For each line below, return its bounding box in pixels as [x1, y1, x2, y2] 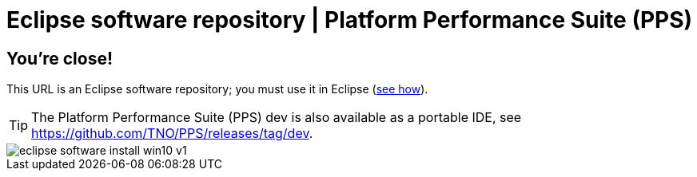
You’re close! [6, 48, 114, 69]
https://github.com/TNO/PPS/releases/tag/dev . [31, 125, 313, 142]
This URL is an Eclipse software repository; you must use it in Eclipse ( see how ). [6, 82, 428, 96]
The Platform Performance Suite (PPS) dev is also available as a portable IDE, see [31, 109, 522, 126]
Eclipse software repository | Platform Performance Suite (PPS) [6, 6, 693, 33]
